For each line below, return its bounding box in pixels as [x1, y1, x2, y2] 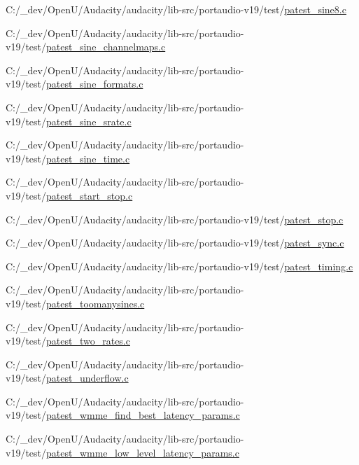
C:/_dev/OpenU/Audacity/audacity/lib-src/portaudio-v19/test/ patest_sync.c [6, 235, 344, 250]
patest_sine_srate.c [46, 113, 132, 128]
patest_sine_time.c [46, 151, 130, 165]
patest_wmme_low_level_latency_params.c [46, 445, 239, 459]
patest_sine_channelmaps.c [46, 39, 166, 54]
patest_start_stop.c [46, 188, 133, 202]
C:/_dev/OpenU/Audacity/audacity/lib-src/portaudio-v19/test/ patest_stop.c [6, 211, 344, 226]
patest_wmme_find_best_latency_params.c [46, 408, 240, 422]
